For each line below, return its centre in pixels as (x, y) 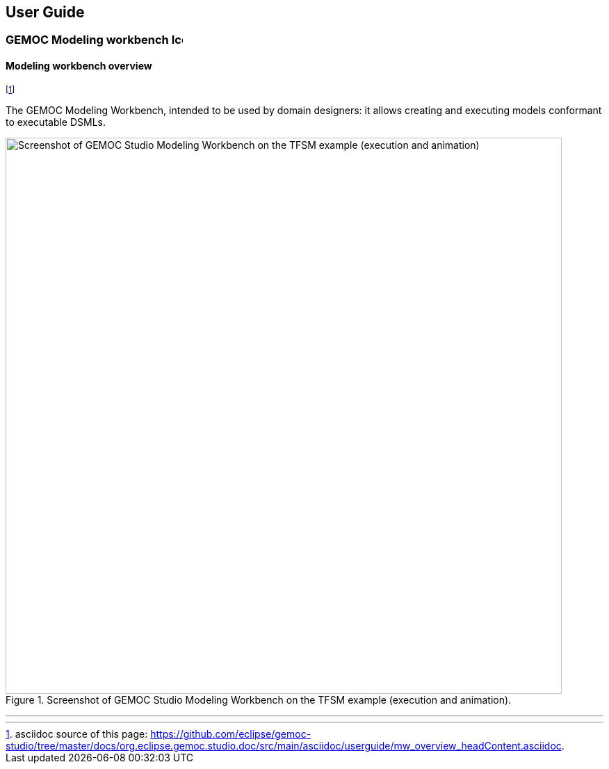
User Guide (45, 12)
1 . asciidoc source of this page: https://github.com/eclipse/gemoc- (159, 734)
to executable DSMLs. (56, 122)
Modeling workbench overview (79, 66)
